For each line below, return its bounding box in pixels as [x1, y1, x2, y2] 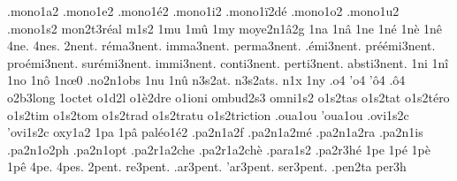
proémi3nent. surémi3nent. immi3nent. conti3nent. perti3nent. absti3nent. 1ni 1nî [7, 53, 449, 72]
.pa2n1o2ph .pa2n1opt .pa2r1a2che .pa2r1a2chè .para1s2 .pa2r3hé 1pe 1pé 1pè [7, 140, 431, 158]
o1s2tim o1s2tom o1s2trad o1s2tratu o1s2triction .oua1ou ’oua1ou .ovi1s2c [7, 105, 409, 124]
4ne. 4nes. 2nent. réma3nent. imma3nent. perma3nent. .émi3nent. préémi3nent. [7, 36, 436, 55]
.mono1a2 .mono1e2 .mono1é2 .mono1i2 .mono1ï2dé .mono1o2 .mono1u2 [7, 2, 400, 19]
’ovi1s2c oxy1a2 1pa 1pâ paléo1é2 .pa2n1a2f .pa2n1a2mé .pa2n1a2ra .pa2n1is [7, 123, 423, 141]
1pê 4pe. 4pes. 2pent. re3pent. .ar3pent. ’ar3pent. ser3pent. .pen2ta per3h [7, 157, 407, 176]
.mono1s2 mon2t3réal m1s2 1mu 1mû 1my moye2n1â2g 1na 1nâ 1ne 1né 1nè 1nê [7, 19, 443, 37]
